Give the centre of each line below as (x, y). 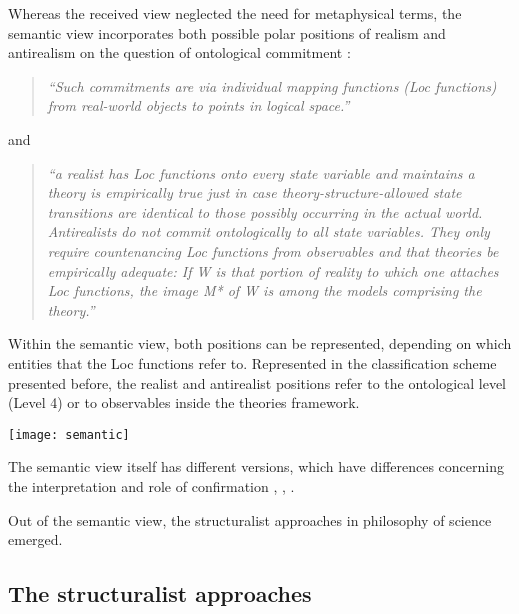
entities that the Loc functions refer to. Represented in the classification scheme (252, 362)
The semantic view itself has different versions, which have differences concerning (256, 466)
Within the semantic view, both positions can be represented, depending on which (260, 343)
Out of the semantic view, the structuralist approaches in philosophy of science (250, 519)
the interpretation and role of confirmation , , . (151, 485)
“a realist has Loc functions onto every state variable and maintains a (261, 172)
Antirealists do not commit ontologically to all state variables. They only (268, 231)
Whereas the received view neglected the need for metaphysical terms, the (235, 13)
